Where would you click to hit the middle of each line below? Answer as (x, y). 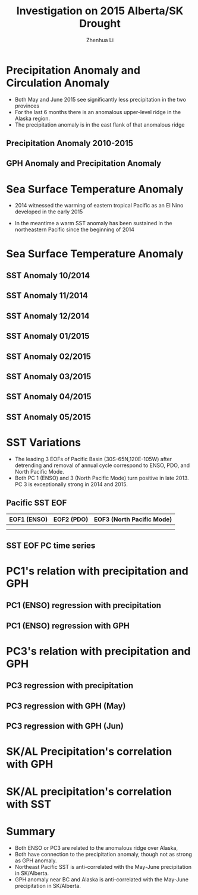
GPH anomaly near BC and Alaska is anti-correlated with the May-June (102, 879)
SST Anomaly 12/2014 (48, 316)
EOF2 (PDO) (71, 519)
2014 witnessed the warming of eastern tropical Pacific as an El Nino (99, 206)
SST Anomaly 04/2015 (49, 397)
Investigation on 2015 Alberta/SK (100, 11)
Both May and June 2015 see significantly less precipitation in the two (100, 99)
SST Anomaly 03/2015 (49, 376)
